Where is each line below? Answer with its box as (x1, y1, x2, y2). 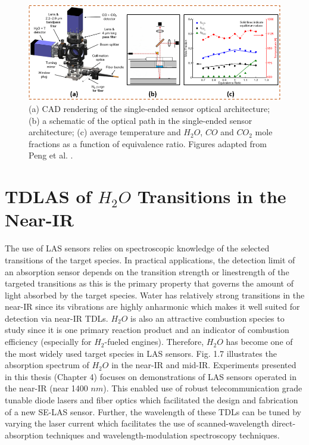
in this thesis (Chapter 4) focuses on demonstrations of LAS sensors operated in (5, 370, 296, 382)
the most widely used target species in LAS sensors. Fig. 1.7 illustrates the (5, 347, 277, 359)
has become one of (226, 335, 293, 348)
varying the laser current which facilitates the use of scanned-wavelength (5, 417, 269, 430)
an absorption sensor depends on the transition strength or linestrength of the (5, 265, 289, 278)
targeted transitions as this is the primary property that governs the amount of (5, 277, 294, 290)
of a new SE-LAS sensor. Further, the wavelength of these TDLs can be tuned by (5, 405, 301, 418)
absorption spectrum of (5, 359, 89, 371)
